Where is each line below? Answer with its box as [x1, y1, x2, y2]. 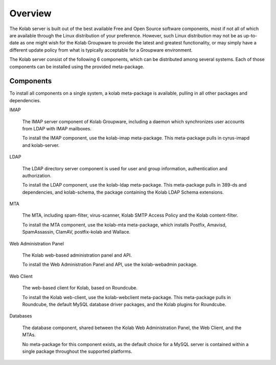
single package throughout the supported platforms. [22, 348, 132, 354]
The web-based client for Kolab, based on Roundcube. [22, 285, 138, 291]
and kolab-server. [22, 142, 60, 148]
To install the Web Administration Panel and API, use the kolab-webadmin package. [22, 261, 198, 268]
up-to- [243, 32, 258, 38]
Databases [9, 313, 32, 319]
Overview [9, 8, 52, 19]
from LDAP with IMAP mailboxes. [22, 125, 91, 131]
